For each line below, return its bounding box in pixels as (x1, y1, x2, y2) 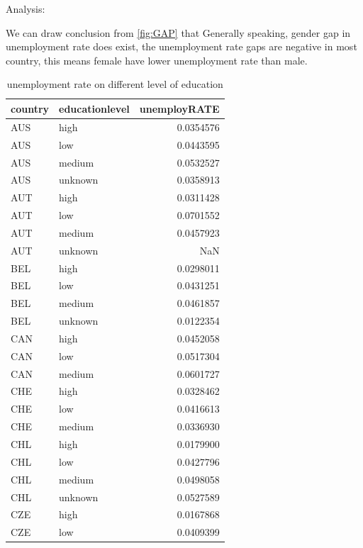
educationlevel (59, 101, 130, 116)
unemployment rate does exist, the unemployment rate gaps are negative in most (6, 39, 357, 54)
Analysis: (6, 1, 45, 16)
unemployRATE (139, 101, 220, 116)
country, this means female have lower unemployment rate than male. (6, 52, 308, 67)
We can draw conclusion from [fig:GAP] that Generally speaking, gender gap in (6, 25, 351, 40)
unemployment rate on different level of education (6, 77, 223, 91)
